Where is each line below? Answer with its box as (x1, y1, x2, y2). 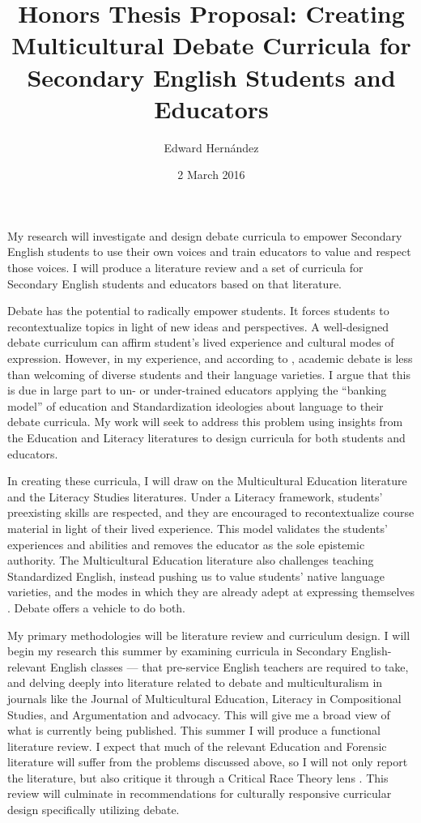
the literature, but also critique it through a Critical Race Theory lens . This (7, 769, 389, 786)
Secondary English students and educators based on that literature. (7, 275, 342, 292)
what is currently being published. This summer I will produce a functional (7, 722, 381, 739)
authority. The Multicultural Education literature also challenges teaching (7, 552, 374, 569)
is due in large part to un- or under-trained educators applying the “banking (7, 382, 387, 399)
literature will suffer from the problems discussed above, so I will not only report (7, 753, 408, 770)
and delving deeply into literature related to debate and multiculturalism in (7, 674, 383, 691)
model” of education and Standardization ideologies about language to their (7, 397, 384, 414)
